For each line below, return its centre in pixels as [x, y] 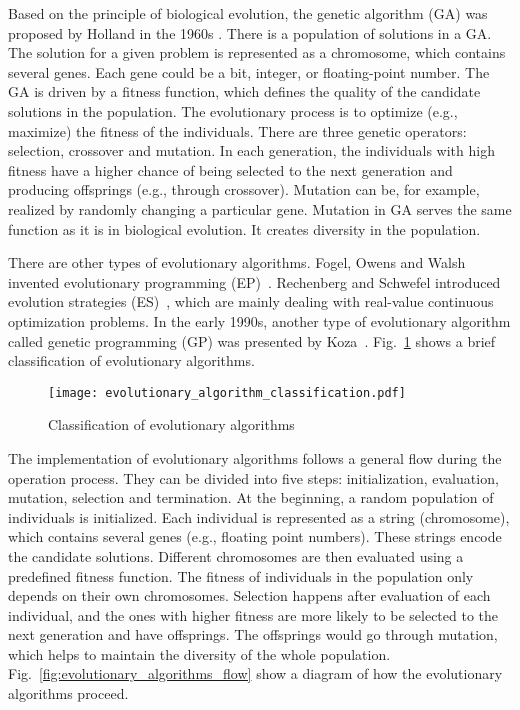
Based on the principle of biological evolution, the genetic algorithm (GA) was [248, 13]
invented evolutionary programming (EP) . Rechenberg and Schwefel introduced [254, 281]
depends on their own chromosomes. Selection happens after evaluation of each [249, 595]
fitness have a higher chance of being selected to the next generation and [230, 169]
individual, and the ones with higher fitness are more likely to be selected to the [253, 614]
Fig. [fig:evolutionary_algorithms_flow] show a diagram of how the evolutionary [255, 673]
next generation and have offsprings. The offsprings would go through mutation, [253, 634]
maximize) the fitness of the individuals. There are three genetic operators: [237, 130]
